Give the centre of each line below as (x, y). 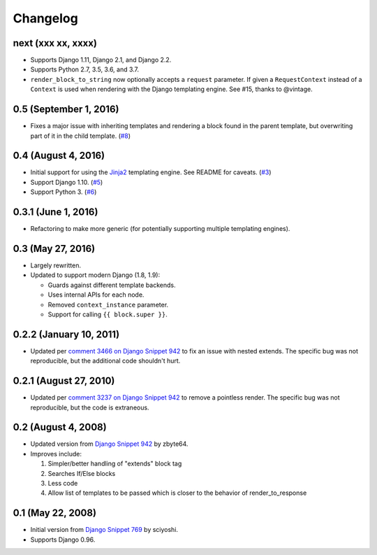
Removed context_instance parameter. (108, 304)
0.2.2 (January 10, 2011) (66, 334)
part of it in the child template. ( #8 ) (81, 136)
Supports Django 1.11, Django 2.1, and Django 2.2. (101, 60)
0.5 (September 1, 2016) (66, 110)
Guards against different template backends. (112, 285)
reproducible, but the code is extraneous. (90, 407)
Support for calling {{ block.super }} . (108, 314)
